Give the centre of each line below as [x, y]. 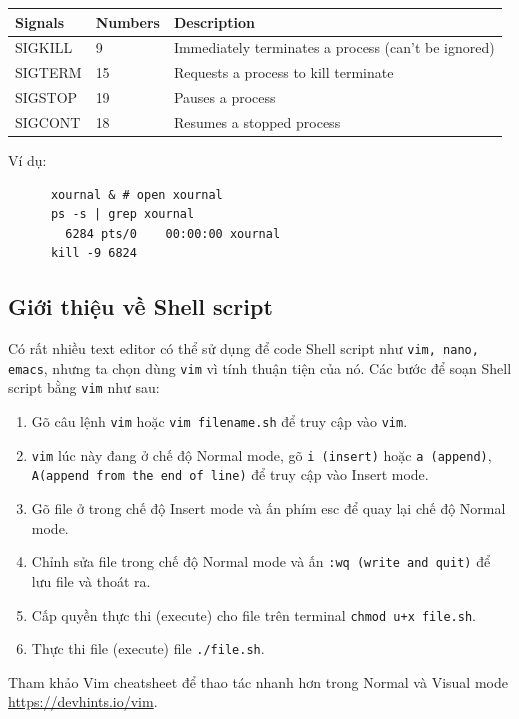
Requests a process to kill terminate [283, 72]
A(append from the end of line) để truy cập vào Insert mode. [230, 474]
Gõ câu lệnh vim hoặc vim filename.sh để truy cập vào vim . [219, 421]
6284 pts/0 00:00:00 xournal [173, 233]
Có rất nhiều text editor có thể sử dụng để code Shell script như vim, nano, [243, 348]
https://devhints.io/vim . [83, 701]
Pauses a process [224, 97]
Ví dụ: [27, 159]
